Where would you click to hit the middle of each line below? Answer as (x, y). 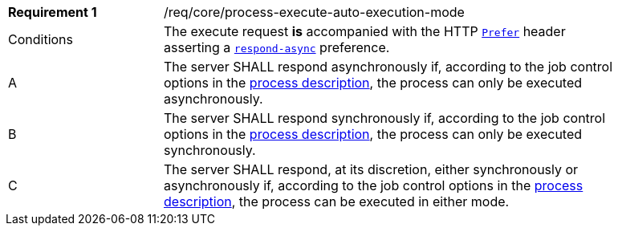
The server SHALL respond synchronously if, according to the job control (385, 118)
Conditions (41, 39)
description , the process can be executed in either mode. (337, 201)
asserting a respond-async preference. (277, 47)
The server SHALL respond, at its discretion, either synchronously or (371, 169)
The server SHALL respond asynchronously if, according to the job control (388, 67)
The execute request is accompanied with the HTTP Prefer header (365, 31)
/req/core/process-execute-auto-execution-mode (314, 12)
